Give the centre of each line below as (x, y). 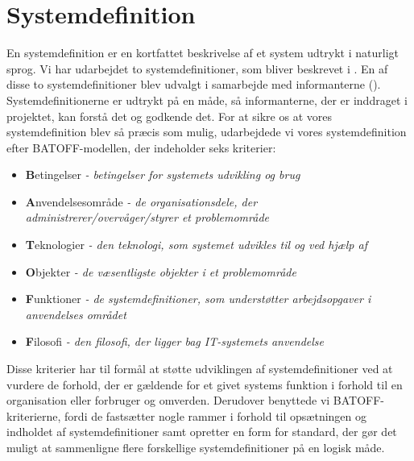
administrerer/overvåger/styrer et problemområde (147, 217)
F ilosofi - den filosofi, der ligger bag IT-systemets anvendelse (174, 341)
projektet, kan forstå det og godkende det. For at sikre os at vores (169, 116)
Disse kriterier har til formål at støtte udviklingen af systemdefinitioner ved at (200, 369)
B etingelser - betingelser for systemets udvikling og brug (163, 174)
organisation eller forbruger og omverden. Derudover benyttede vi (168, 400)
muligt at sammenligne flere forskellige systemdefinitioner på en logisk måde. (196, 447)
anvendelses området (76, 314)
